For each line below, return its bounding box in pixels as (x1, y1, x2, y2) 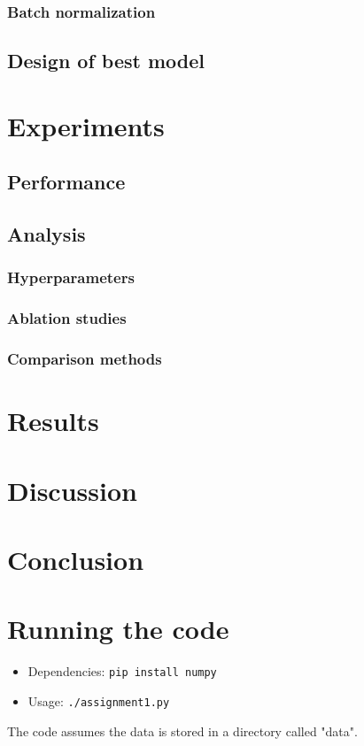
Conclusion (7, 542, 144, 578)
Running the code (7, 611, 229, 647)
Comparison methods (7, 348, 162, 370)
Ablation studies (7, 307, 127, 329)
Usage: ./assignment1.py (27, 692, 170, 710)
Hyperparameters (7, 266, 135, 288)
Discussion (7, 472, 137, 508)
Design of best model (7, 47, 205, 74)
